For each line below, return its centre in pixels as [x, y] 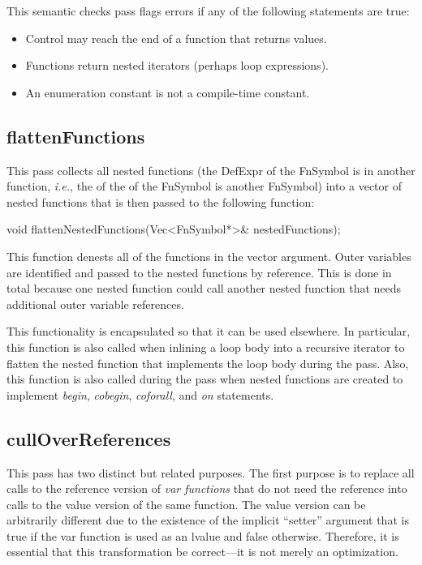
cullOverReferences [89, 438]
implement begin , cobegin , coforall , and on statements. [140, 394]
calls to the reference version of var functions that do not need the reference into [207, 488]
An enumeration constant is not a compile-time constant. [168, 92]
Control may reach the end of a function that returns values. [176, 38]
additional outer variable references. [95, 304]
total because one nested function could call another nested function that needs [204, 288]
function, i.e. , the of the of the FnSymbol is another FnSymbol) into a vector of [205, 186]
